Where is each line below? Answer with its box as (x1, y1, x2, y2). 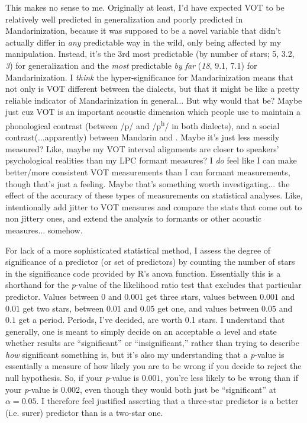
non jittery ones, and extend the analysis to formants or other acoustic (5, 212, 261, 225)
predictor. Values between (5, 290, 99, 302)
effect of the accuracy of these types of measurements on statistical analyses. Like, (5, 189, 303, 201)
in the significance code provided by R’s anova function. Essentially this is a (5, 267, 281, 279)
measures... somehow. (5, 223, 83, 236)
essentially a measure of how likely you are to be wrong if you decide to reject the (5, 360, 302, 372)
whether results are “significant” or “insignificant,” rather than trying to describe (5, 337, 299, 349)
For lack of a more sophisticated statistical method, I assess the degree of (5, 243, 271, 256)
